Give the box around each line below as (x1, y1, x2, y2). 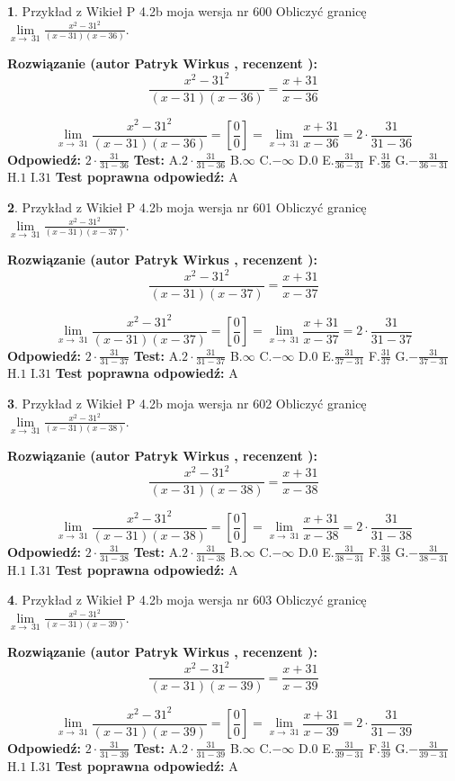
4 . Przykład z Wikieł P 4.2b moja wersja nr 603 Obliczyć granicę (7, 590, 367, 609)
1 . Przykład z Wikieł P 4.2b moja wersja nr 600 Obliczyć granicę (7, 2, 367, 20)
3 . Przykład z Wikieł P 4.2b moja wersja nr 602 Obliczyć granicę (7, 394, 367, 413)
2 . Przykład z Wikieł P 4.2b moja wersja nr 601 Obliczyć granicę (7, 198, 367, 217)
